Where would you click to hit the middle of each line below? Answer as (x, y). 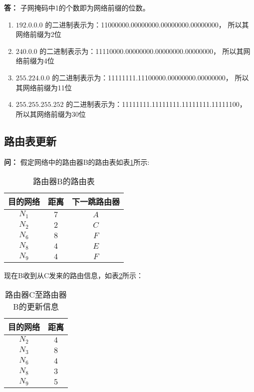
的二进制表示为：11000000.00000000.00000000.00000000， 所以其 (147, 24)
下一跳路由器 (96, 202)
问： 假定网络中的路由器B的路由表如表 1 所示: (77, 162)
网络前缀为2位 (38, 34)
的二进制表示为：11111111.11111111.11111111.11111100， (156, 104)
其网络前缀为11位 (44, 87)
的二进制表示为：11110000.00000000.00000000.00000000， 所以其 (141, 51)
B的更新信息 (36, 307)
